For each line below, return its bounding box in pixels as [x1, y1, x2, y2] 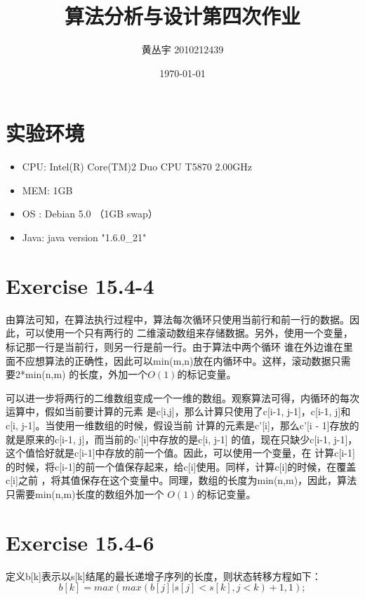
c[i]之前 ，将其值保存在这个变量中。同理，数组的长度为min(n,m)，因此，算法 [6, 473, 357, 487]
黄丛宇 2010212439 [141, 42, 224, 57]
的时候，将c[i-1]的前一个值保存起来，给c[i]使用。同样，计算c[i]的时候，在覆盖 [6, 459, 357, 473]
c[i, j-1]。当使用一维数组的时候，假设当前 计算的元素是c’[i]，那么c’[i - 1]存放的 [6, 417, 359, 432]
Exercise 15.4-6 [6, 527, 154, 556]
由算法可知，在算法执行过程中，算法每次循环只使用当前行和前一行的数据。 [6, 311, 350, 326]
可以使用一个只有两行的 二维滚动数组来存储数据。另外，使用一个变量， [25, 325, 353, 340]
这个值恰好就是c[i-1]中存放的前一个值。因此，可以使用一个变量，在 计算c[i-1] [6, 445, 355, 460]
